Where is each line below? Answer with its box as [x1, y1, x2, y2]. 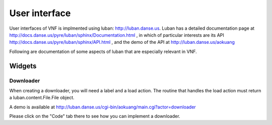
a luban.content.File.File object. [9, 95, 75, 101]
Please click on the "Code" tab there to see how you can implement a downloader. [9, 113, 181, 119]
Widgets [9, 61, 37, 70]
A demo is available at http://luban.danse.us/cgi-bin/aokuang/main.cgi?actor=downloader [9, 104, 196, 110]
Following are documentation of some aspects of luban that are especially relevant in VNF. [9, 48, 197, 54]
